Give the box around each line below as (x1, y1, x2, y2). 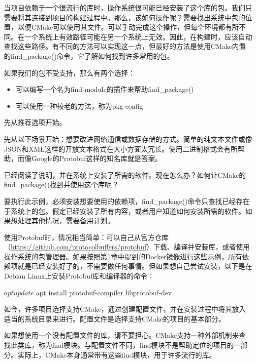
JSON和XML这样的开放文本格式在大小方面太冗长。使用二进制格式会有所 (4, 143, 238, 154)
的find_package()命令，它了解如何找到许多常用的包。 (4, 50, 174, 61)
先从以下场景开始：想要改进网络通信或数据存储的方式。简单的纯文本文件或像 (4, 133, 252, 144)
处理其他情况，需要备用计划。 (17, 215, 114, 226)
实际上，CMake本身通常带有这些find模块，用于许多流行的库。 (17, 349, 216, 360)
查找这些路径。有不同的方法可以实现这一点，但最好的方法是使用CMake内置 (4, 41, 246, 51)
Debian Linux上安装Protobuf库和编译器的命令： (4, 271, 155, 281)
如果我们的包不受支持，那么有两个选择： (4, 67, 135, 78)
